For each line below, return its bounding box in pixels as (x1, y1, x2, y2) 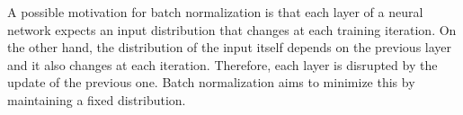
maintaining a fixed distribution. (7, 90, 186, 109)
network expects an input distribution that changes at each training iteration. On (7, 20, 457, 39)
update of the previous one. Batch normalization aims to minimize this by (7, 73, 415, 92)
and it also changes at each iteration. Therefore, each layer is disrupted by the (7, 55, 438, 74)
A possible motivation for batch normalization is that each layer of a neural (7, 3, 423, 21)
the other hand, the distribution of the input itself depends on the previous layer (7, 38, 452, 57)
